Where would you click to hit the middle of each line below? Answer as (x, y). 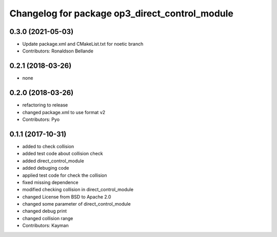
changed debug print (44, 211)
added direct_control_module (53, 161)
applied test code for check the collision (65, 175)
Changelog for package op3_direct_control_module (121, 13)
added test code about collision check (63, 154)
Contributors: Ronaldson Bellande (58, 51)
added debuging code (46, 168)
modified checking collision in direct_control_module (78, 190)
